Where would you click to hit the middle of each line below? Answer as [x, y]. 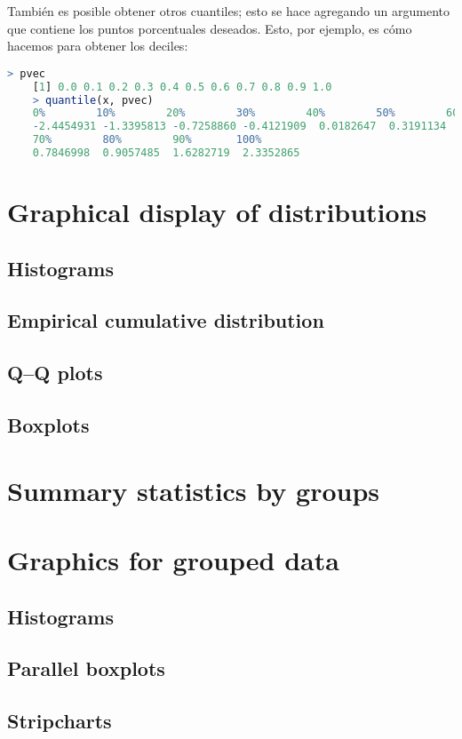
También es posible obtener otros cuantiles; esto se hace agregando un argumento [228, 11]
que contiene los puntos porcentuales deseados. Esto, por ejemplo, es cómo [210, 28]
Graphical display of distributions [217, 212]
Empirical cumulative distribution [166, 320]
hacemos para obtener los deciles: [98, 46]
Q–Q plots [55, 373]
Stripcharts [60, 721]
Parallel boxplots [86, 668]
